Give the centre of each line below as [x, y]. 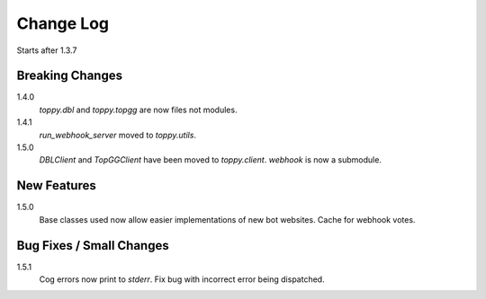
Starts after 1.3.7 [47, 50]
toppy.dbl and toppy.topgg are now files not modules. [138, 110]
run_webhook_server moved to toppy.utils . [118, 135]
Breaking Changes [70, 76]
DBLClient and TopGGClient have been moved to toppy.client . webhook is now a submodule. [211, 160]
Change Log [63, 23]
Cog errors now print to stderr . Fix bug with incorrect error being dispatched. [182, 279]
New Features [56, 185]
